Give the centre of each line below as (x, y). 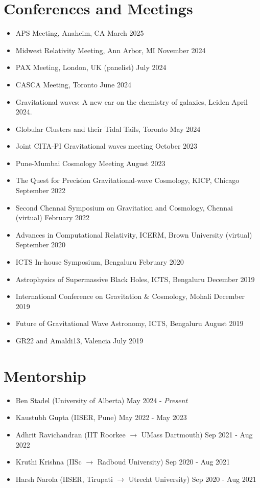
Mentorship (45, 375)
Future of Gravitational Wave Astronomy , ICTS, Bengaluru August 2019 (129, 323)
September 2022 (41, 190)
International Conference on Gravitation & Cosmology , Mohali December (130, 296)
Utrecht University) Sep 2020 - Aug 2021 (192, 479)
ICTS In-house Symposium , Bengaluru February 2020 (100, 262)
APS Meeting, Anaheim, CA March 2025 (80, 33)
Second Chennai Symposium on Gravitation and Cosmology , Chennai (124, 207)
